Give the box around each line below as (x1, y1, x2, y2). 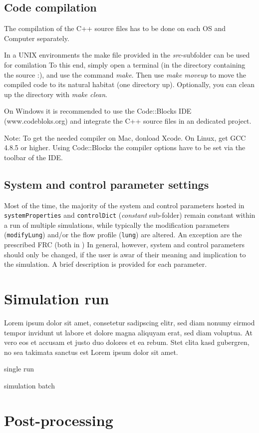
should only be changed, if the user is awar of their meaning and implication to (4, 249, 246, 259)
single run (4, 363, 34, 374)
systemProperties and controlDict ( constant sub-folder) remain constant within (4, 210, 256, 220)
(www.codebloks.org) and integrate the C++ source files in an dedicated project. (4, 115, 252, 126)
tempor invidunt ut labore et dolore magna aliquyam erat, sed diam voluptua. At (4, 327, 253, 337)
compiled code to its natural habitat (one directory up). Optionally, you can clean (4, 79, 255, 90)
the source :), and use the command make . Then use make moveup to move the (4, 69, 246, 80)
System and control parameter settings (4, 176, 209, 192)
